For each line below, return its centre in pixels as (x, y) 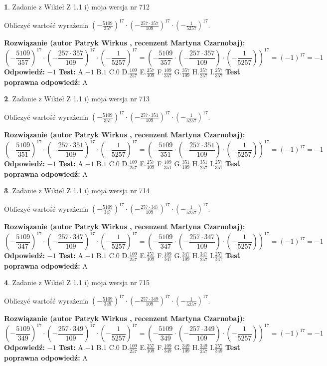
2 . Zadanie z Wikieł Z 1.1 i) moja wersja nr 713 (77, 99)
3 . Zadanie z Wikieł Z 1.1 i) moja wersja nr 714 (77, 190)
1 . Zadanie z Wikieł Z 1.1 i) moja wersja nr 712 (77, 6)
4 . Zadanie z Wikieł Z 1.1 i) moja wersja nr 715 (77, 282)
